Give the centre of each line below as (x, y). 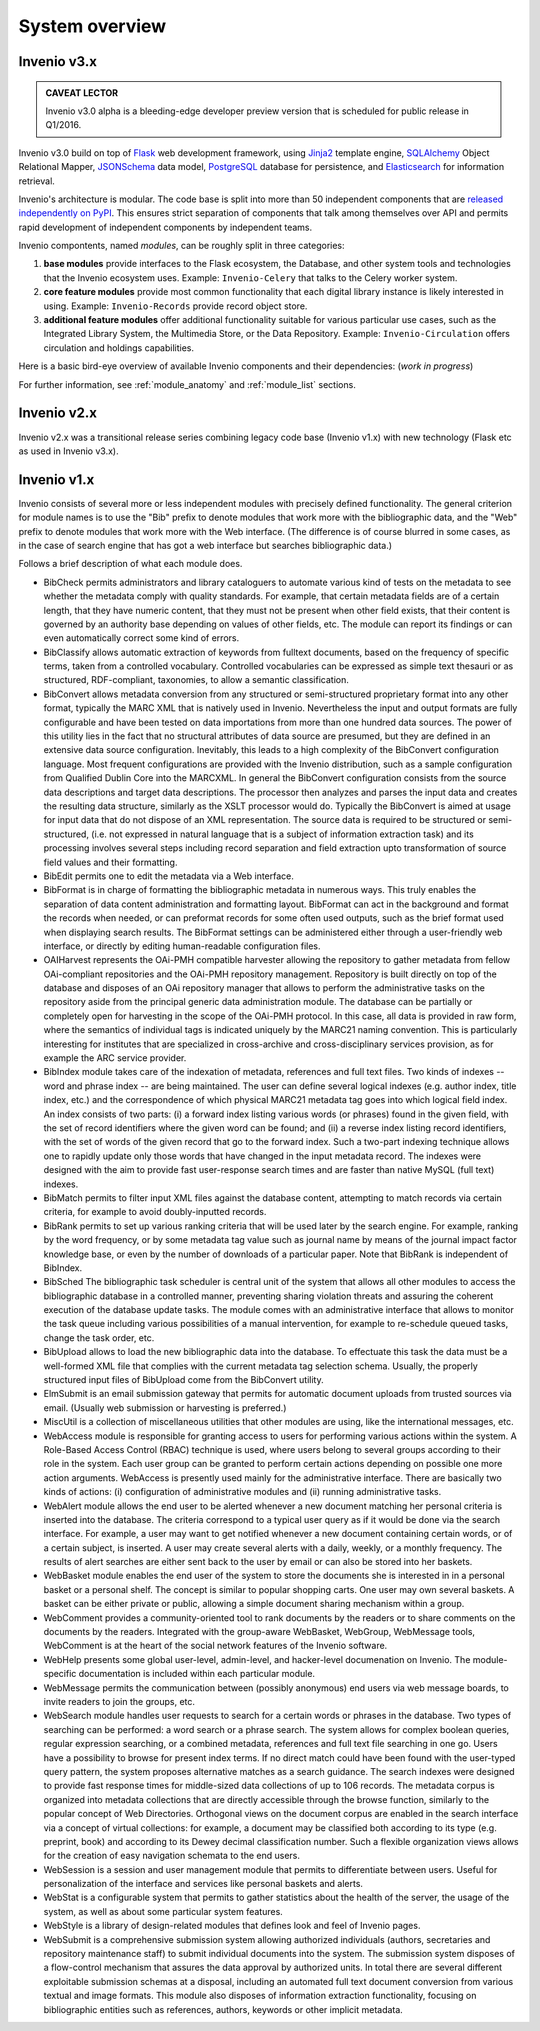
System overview (92, 26)
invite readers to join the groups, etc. (119, 1701)
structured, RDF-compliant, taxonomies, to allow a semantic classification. (196, 680)
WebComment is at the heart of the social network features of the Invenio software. (215, 1646)
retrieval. (36, 181)
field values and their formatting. (110, 862)
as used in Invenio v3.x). (68, 451)
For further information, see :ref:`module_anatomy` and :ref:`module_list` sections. (187, 384)
